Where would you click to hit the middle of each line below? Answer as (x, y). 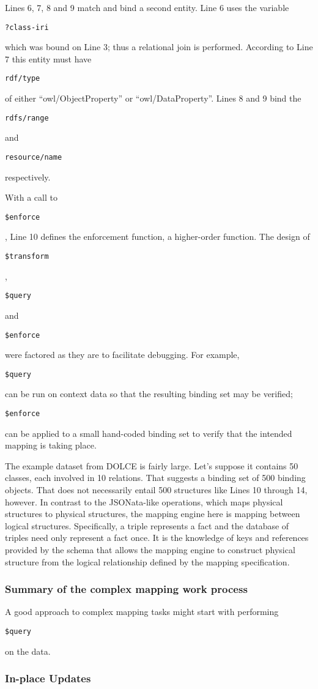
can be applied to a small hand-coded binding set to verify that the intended (149, 433)
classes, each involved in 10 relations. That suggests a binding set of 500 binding (155, 478)
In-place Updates (48, 678)
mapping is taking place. (51, 445)
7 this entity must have (48, 58)
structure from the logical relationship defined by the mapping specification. (147, 561)
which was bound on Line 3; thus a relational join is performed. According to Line (159, 47)
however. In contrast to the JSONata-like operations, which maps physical (144, 501)
